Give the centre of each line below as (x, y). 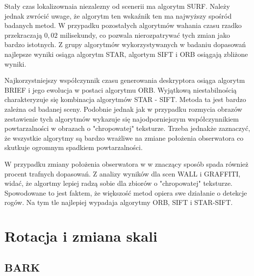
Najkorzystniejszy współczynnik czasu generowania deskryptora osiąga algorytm (125, 80)
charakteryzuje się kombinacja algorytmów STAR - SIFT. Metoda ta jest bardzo (125, 99)
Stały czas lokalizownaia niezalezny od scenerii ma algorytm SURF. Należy (117, 6)
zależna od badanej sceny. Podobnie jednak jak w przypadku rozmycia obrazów (123, 109)
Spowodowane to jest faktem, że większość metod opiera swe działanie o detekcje (126, 192)
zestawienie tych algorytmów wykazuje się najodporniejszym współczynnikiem (122, 118)
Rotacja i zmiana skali (81, 236)
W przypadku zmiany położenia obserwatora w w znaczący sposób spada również (127, 163)
